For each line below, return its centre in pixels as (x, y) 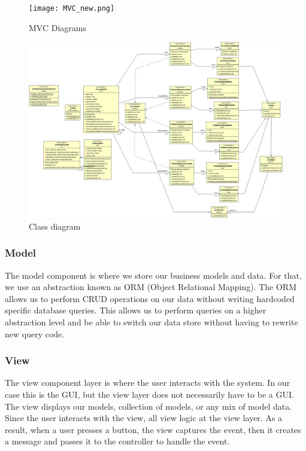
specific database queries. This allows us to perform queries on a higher (136, 310)
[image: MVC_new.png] (72, 8)
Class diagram (55, 226)
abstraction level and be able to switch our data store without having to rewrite (152, 322)
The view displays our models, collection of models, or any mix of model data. (149, 406)
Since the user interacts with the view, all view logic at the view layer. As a (144, 418)
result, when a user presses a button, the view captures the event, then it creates (153, 429)
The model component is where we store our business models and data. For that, (153, 275)
